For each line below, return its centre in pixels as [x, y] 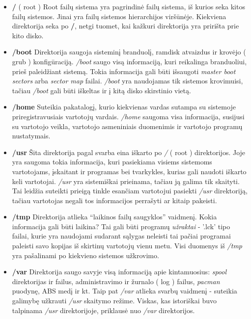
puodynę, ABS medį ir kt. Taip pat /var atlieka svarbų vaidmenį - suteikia [125, 291]
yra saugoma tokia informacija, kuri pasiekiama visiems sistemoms [112, 162]
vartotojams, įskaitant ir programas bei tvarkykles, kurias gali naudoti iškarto [129, 171]
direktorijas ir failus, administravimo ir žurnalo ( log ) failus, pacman [116, 281]
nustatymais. [31, 136]
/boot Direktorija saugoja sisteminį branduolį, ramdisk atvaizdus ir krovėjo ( [129, 52]
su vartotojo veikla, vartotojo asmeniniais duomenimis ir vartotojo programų [127, 126]
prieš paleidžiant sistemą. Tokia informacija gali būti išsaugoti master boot [124, 71]
